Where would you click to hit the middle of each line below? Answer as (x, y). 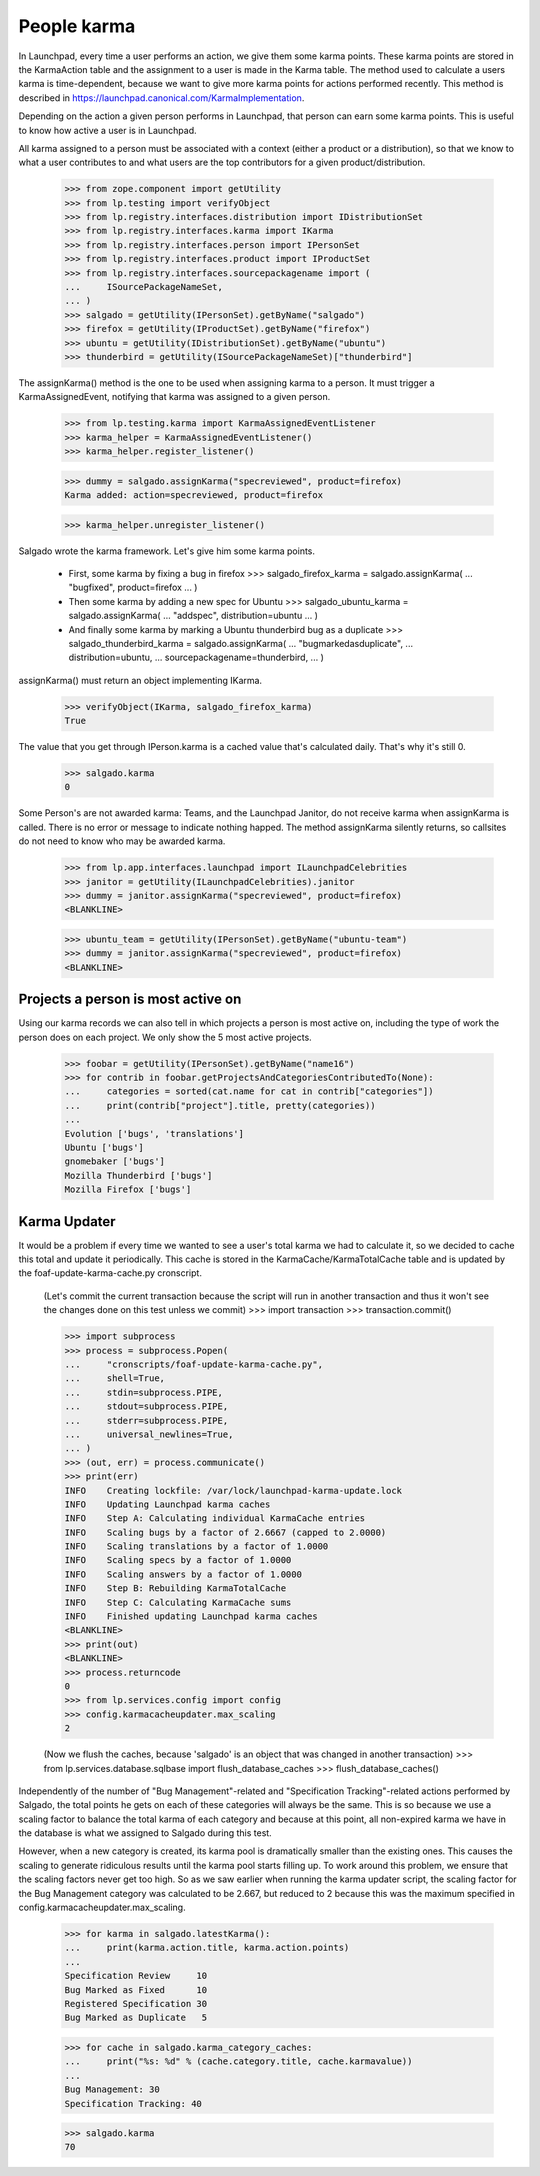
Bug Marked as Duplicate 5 (136, 2018)
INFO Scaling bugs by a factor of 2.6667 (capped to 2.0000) (225, 1532)
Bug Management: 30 (112, 2089)
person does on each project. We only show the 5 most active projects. (165, 1037)
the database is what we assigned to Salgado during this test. (145, 1833)
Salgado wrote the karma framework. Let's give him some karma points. (166, 551)
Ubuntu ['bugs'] (104, 1147)
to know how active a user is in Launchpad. (107, 130)
